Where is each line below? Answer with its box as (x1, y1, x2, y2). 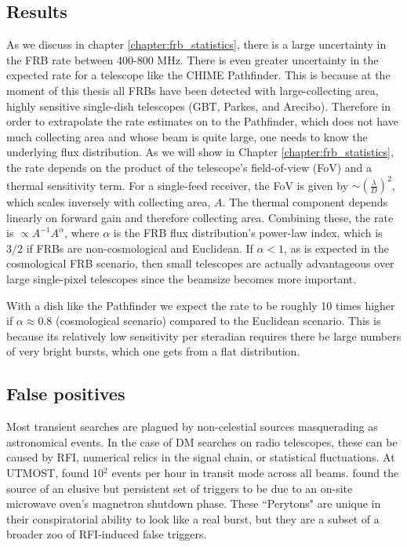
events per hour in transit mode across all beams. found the (111, 464, 399, 480)
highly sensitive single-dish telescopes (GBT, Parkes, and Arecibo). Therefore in (6, 97, 391, 114)
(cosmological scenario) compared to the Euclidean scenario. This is (55, 312, 381, 329)
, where (64, 224, 100, 241)
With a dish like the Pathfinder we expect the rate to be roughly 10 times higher (6, 297, 395, 313)
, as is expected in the (284, 239, 390, 256)
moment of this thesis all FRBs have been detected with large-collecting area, (6, 82, 379, 98)
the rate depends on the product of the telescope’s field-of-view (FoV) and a (6, 159, 372, 175)
